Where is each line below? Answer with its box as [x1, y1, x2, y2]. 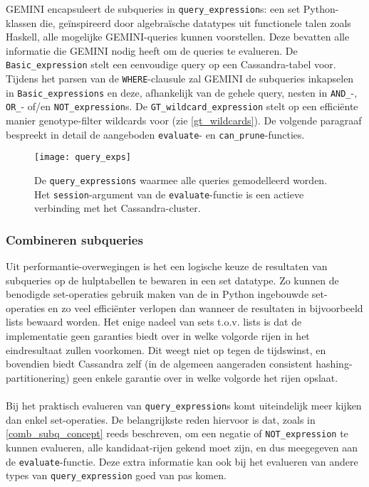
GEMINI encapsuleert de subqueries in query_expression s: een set [6, 1, 301, 16]
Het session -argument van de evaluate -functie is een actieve [34, 186, 304, 201]
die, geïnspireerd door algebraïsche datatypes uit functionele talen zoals [39, 15, 351, 30]
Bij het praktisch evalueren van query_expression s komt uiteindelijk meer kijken [6, 398, 362, 413]
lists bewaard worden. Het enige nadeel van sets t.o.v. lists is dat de [6, 314, 302, 329]
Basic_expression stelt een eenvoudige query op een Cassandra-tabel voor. [6, 57, 336, 72]
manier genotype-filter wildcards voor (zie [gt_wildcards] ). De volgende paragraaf [6, 113, 362, 128]
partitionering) [6, 370, 70, 385]
